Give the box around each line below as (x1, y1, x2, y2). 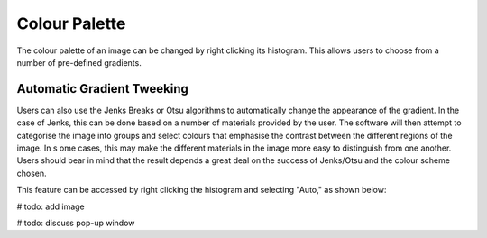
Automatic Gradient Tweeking (16, 81, 189, 96)
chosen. (16, 168, 47, 178)
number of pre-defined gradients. (16, 57, 142, 68)
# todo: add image (16, 201, 85, 212)
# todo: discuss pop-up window (16, 217, 135, 228)
